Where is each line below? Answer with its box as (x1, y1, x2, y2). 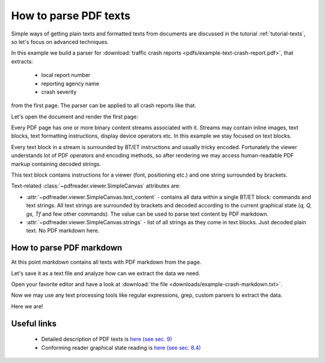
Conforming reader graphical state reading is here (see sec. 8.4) (41, 344, 201, 351)
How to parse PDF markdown (11, 243, 123, 253)
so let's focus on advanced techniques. (11, 38, 109, 45)
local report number (41, 72, 91, 79)
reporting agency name (41, 80, 99, 87)
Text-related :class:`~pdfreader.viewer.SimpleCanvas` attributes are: (11, 182, 181, 189)
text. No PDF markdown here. (26, 227, 99, 234)
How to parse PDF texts (11, 9, 131, 22)
